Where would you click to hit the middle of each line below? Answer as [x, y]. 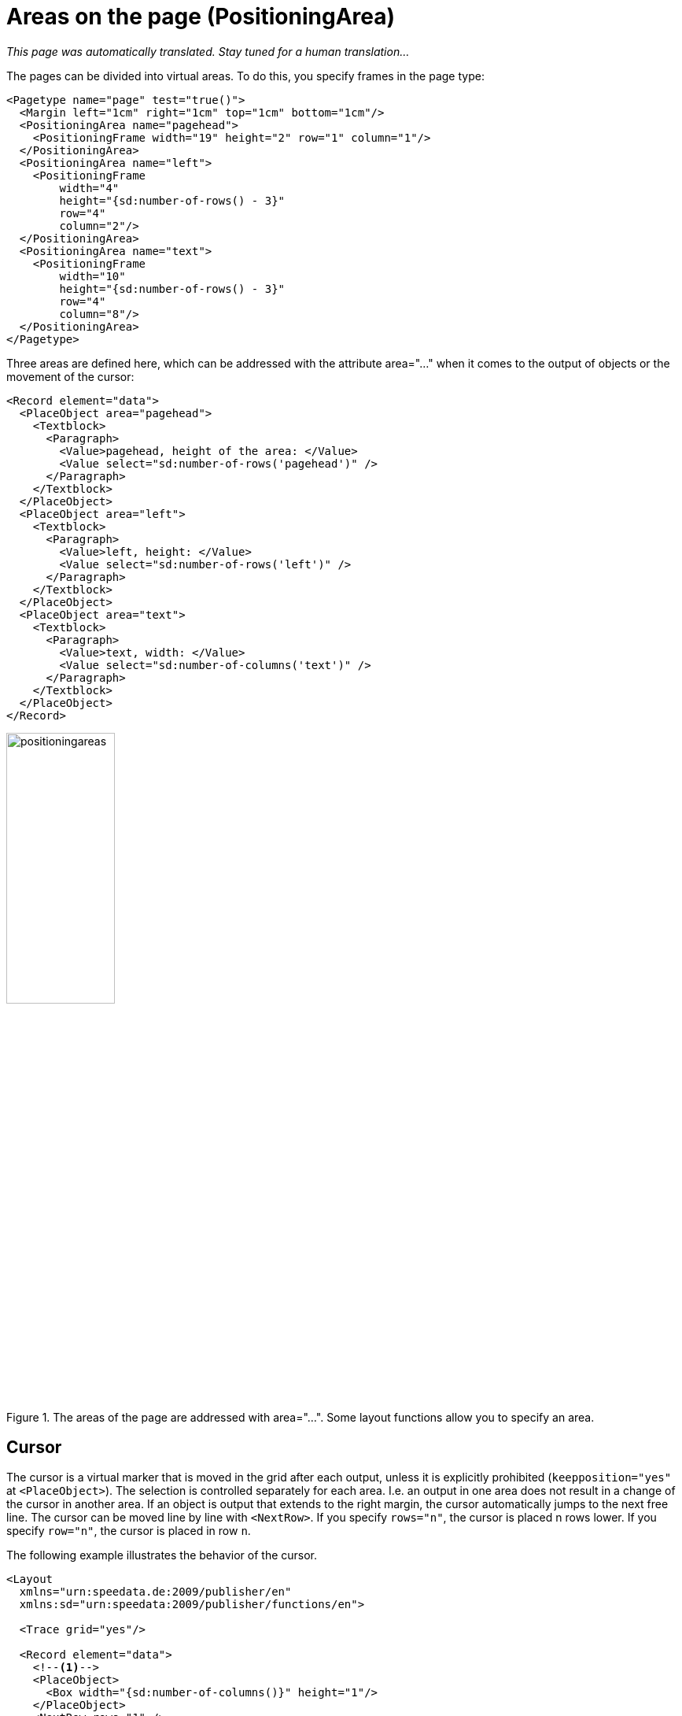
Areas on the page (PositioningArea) [201, 17]
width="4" [89, 188]
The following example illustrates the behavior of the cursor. [162, 1555]
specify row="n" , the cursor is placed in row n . [129, 1531]
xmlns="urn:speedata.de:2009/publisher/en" [155, 1592]
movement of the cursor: [70, 376]
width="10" [92, 276]
